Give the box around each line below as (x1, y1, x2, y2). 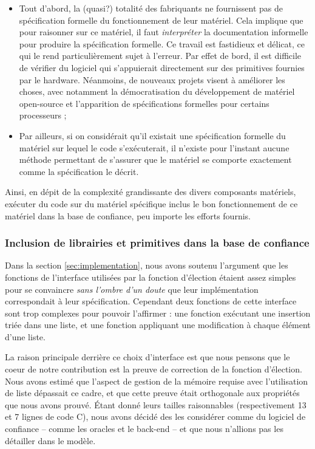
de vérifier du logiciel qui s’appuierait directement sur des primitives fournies (19, 61, 305, 74)
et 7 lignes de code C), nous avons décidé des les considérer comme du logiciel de (5, 410, 306, 423)
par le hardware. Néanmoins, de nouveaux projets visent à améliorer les (19, 73, 285, 86)
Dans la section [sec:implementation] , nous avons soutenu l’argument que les (5, 259, 288, 272)
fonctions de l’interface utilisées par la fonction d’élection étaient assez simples (5, 270, 296, 283)
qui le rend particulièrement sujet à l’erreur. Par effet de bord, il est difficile (19, 49, 302, 62)
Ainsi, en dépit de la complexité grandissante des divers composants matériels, (5, 185, 296, 198)
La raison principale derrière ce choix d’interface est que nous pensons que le (5, 351, 290, 363)
